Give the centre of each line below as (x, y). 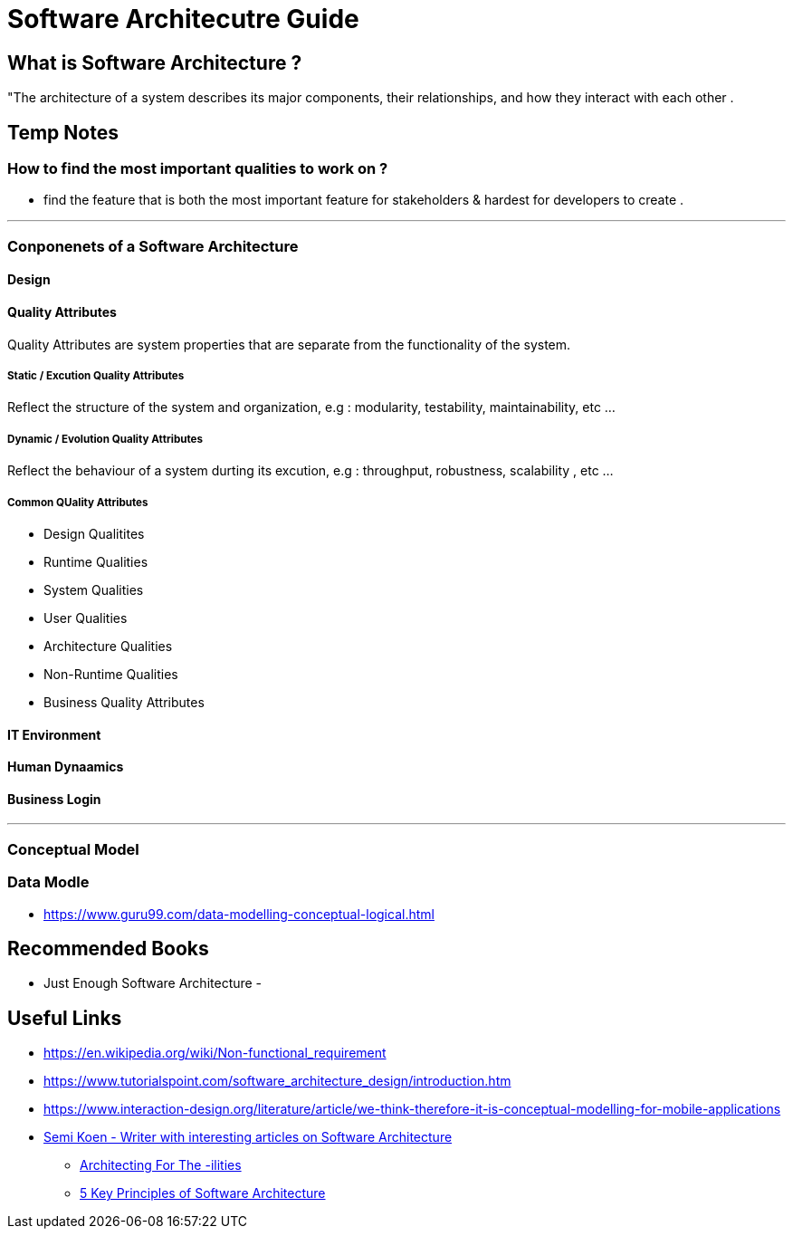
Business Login (54, 799)
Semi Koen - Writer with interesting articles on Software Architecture (248, 1137)
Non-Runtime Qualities (111, 674)
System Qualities (94, 589)
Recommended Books (108, 948)
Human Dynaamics (66, 767)
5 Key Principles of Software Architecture (203, 1193)
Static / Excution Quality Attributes (96, 375)
